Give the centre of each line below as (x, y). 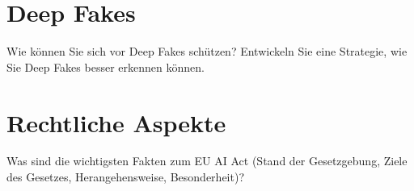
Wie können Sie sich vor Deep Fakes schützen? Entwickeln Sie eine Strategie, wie (207, 51)
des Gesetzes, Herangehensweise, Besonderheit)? (125, 177)
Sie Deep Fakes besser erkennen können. (106, 66)
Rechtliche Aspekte (116, 122)
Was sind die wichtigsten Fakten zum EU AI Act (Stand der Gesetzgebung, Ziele (207, 161)
